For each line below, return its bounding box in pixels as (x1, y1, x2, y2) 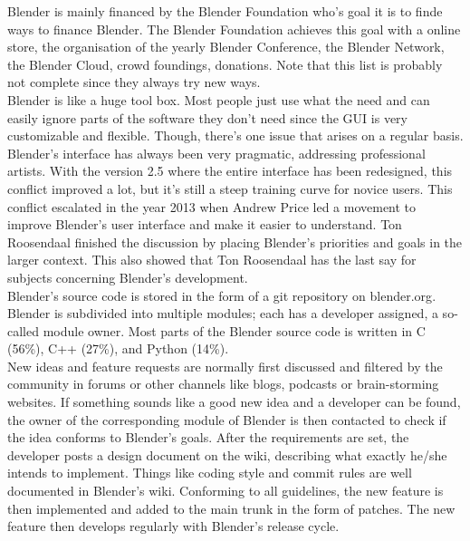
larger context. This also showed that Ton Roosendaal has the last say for (7, 250, 417, 269)
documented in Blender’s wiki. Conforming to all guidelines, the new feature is (7, 481, 444, 500)
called (7, 321, 39, 340)
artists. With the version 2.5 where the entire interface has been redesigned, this (7, 161, 453, 180)
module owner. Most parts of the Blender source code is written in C (43, 321, 426, 340)
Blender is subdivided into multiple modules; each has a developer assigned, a (7, 304, 438, 323)
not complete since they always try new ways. (7, 72, 261, 92)
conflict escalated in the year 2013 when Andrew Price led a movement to (7, 197, 417, 216)
